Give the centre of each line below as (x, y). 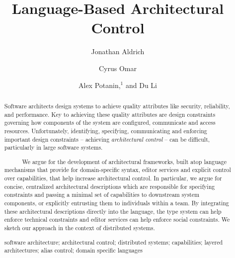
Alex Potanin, (100, 85)
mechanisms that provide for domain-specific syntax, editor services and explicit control (117, 170)
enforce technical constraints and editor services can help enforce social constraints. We (117, 219)
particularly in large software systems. (53, 147)
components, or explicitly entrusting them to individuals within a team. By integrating (117, 203)
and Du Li (141, 85)
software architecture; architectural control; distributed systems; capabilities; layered (114, 242)
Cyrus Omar (118, 68)
